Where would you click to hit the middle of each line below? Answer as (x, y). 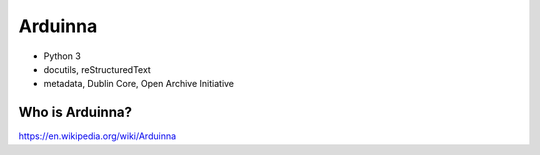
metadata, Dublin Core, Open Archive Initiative (139, 84)
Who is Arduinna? (75, 112)
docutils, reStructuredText (97, 69)
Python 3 (62, 56)
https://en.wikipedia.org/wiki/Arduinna (97, 136)
